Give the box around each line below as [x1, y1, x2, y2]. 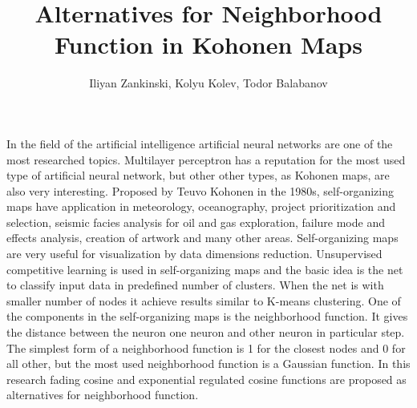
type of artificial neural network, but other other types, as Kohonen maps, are [6, 167, 390, 184]
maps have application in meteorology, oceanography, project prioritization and [6, 198, 396, 215]
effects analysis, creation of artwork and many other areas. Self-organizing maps [6, 229, 399, 246]
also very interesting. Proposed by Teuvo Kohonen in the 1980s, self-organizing [6, 182, 394, 199]
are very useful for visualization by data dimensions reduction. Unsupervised [6, 245, 383, 262]
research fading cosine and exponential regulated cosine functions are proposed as [6, 370, 407, 387]
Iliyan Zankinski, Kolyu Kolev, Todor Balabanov [89, 75, 328, 91]
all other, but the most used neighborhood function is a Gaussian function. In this [6, 355, 411, 372]
